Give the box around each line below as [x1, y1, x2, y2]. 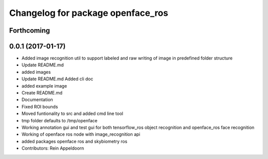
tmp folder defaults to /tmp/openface [21, 117, 98, 123]
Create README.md [21, 90, 63, 96]
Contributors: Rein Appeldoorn [21, 145, 84, 151]
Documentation [21, 97, 53, 103]
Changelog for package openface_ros [9, 7, 168, 18]
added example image [21, 83, 67, 89]
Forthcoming [9, 26, 50, 35]
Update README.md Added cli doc [21, 76, 94, 82]
